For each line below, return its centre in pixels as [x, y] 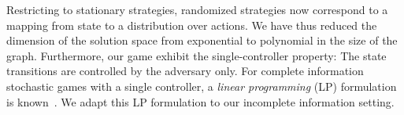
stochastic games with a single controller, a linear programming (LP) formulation [202, 86]
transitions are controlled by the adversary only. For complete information [185, 71]
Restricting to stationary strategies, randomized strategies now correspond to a [197, 9]
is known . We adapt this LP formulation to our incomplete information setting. [200, 101]
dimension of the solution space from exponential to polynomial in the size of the [202, 40]
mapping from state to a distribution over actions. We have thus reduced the [192, 25]
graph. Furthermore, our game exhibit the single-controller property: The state [196, 55]
